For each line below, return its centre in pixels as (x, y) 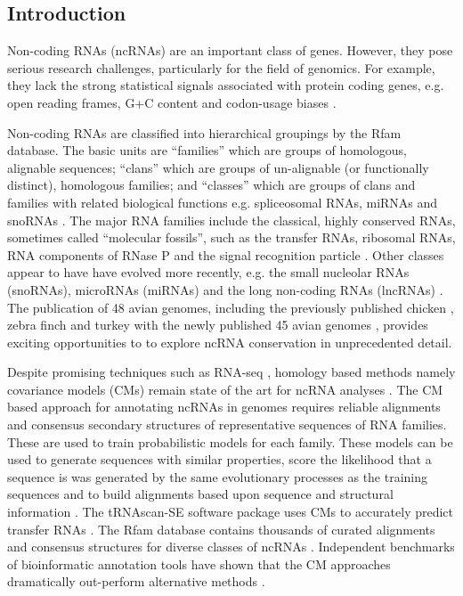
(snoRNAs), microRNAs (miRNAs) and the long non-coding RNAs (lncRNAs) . (225, 289)
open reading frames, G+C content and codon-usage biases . (172, 102)
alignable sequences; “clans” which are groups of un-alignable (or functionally (218, 167)
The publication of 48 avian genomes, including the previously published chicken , (231, 307)
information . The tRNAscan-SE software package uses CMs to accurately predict (231, 512)
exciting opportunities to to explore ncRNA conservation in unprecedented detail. (230, 342)
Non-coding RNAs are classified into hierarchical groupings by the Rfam (204, 132)
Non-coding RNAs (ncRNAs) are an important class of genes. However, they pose (230, 50)
